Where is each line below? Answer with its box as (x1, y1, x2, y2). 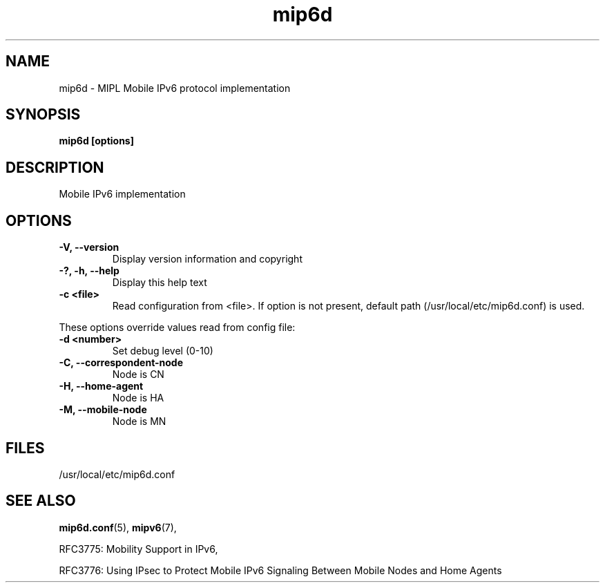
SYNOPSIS (6, 106, 81, 124)
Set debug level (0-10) (112, 345, 213, 357)
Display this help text (112, 276, 207, 289)
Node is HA (112, 392, 164, 404)
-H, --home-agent (59, 380, 144, 392)
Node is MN (112, 415, 166, 428)
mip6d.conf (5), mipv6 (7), (59, 521, 177, 533)
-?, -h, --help (59, 265, 119, 277)
